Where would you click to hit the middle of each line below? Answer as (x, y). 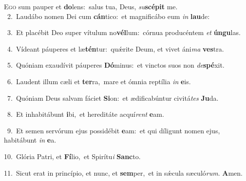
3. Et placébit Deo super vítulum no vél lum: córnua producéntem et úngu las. (124, 32)
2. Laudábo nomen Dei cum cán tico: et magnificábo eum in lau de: (108, 16)
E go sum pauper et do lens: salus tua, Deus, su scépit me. (91, 6)
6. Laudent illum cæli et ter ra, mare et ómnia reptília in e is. (99, 81)
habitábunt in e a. (30, 140)
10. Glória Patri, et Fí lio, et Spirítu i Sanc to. (72, 156)
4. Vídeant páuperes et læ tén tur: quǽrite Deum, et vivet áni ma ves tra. (115, 48)
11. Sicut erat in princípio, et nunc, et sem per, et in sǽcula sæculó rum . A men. (123, 172)
